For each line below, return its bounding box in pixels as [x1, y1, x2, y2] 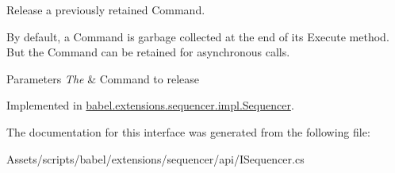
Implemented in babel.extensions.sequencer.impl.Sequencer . [6, 97, 294, 113]
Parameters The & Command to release [6, 70, 200, 86]
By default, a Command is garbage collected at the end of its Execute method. [6, 28, 389, 44]
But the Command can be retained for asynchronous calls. [6, 44, 290, 60]
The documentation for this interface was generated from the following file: [6, 123, 370, 140]
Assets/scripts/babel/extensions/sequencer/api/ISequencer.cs [6, 150, 305, 167]
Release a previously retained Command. [6, 2, 205, 17]
